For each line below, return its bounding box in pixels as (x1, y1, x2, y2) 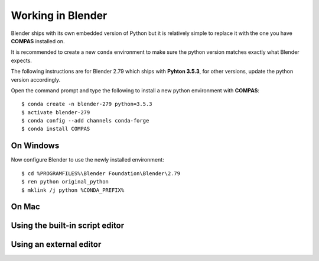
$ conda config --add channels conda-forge (21, 117, 149, 124)
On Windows (11, 141, 60, 151)
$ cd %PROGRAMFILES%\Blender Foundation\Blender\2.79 (21, 170, 180, 177)
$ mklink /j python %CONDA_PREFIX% (21, 186, 125, 194)
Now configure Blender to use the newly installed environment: (11, 156, 165, 163)
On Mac (11, 202, 41, 212)
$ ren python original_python (21, 178, 109, 185)
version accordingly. (11, 76, 61, 83)
